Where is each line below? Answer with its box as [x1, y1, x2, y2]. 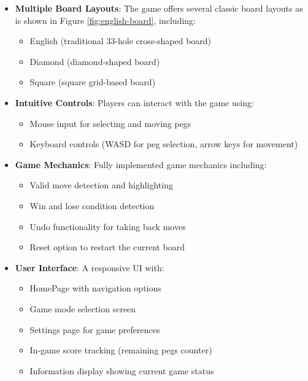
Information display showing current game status [29, 364, 214, 377]
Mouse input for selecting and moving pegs [29, 117, 191, 129]
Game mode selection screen [29, 302, 136, 315]
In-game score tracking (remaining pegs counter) [29, 344, 212, 356]
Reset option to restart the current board [29, 241, 185, 253]
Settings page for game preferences [29, 323, 160, 336]
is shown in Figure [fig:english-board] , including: [15, 13, 196, 26]
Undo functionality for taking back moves [29, 220, 186, 233]
